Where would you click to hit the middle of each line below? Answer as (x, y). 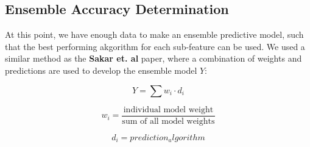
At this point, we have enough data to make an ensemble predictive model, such (154, 34)
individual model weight (168, 109)
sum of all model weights (168, 121)
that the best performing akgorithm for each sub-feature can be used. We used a (155, 46)
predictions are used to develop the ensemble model (101, 70)
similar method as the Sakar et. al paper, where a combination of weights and (153, 58)
